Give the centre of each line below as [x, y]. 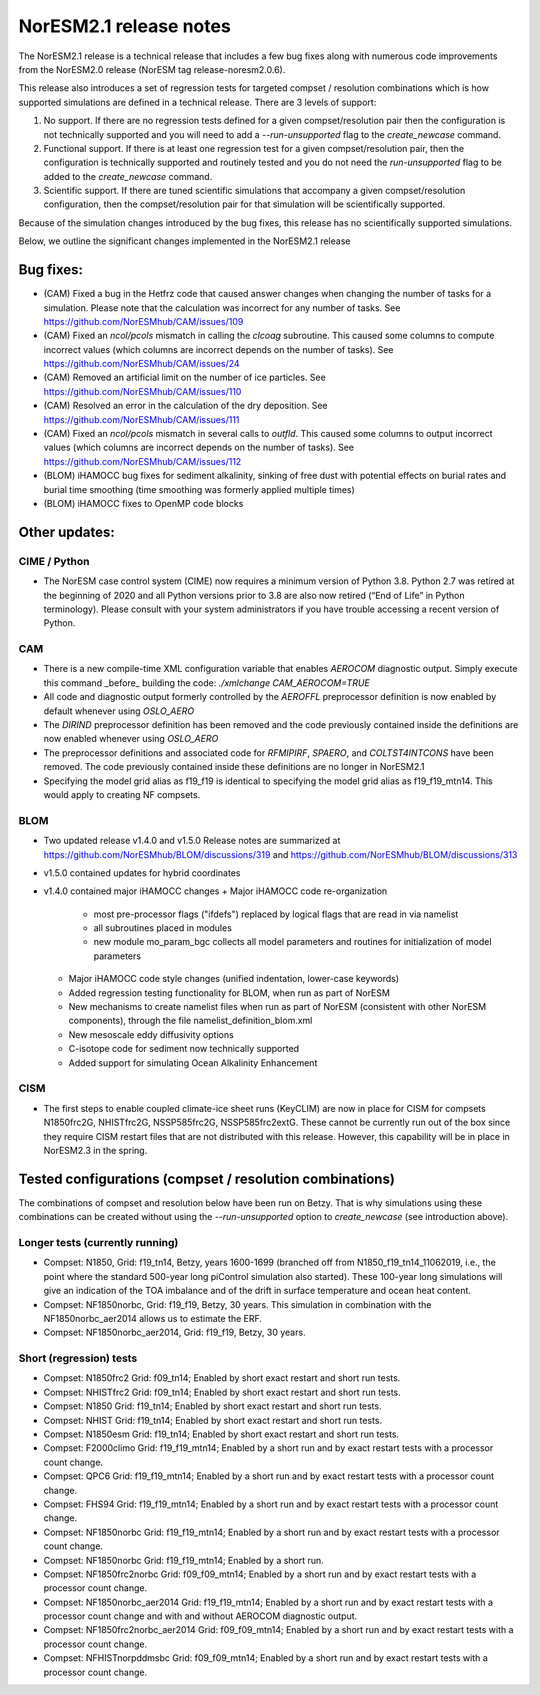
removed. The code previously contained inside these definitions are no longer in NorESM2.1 [234, 767]
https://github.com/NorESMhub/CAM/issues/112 [142, 461]
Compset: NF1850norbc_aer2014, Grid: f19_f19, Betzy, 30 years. [174, 1332]
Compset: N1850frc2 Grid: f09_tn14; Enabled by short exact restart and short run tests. [222, 1378]
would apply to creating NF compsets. [122, 794]
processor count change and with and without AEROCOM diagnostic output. [200, 1616]
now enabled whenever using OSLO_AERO [131, 739]
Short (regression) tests [78, 1358]
